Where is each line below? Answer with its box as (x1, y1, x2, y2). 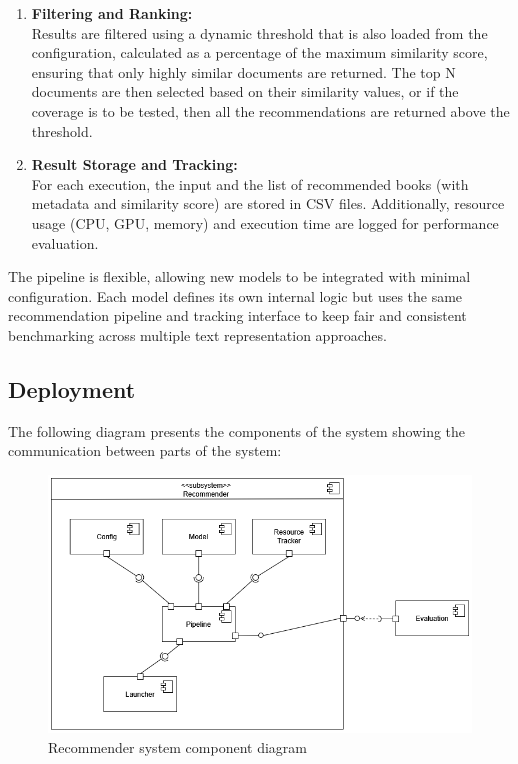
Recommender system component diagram (48, 736, 307, 757)
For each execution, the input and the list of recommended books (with (31, 173, 469, 194)
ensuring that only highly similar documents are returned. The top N (31, 61, 456, 82)
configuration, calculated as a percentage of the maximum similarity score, (31, 42, 488, 63)
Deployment (8, 373, 136, 404)
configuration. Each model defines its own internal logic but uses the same (8, 285, 463, 306)
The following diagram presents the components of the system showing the (8, 420, 466, 441)
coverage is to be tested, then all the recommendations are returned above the (31, 100, 510, 121)
